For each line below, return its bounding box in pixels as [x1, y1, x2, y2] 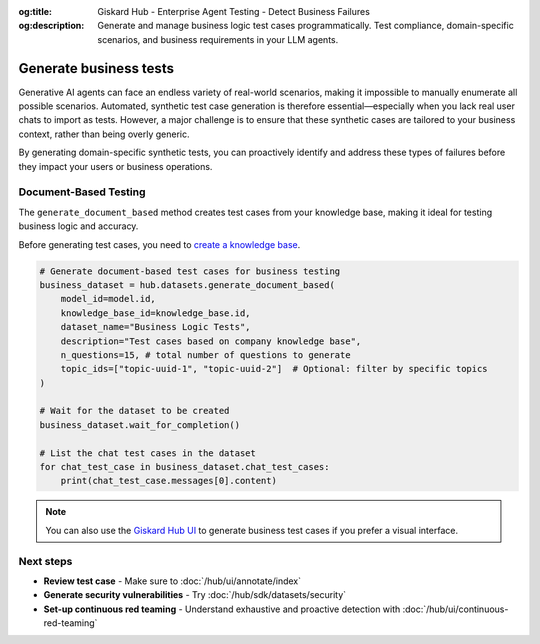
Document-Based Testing [18, 185, 146, 199]
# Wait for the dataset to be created [39, 405, 230, 417]
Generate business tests [18, 60, 175, 77]
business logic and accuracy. [18, 220, 139, 232]
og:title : [18, 6, 53, 17]
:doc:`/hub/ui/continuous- [402, 603, 509, 615]
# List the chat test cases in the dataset [39, 447, 257, 459]
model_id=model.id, [60, 293, 157, 305]
